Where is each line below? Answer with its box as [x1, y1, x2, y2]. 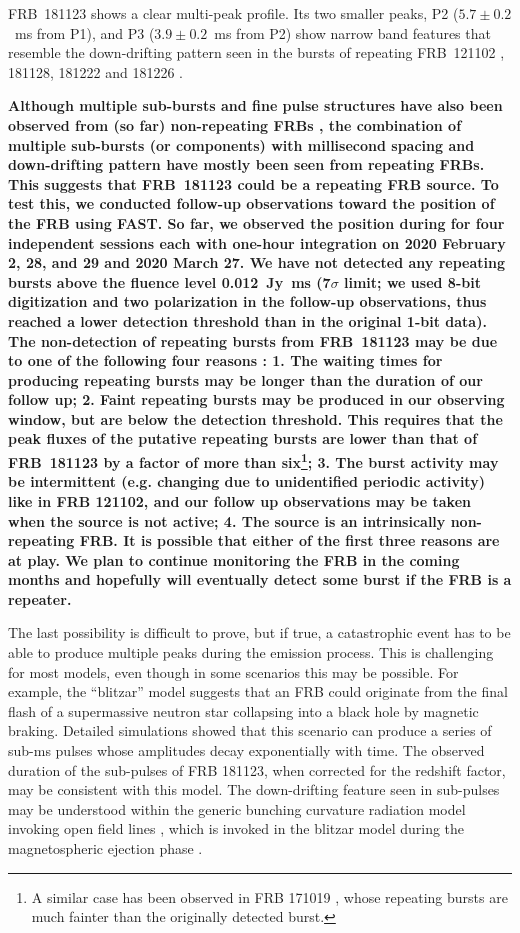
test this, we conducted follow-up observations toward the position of [8, 193, 495, 214]
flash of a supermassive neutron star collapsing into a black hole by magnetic [8, 700, 479, 721]
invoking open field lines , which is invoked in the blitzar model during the [8, 818, 465, 839]
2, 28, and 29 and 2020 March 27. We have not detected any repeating [8, 252, 506, 273]
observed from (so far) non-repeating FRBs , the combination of [8, 114, 462, 135]
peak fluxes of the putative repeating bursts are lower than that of [8, 428, 478, 449]
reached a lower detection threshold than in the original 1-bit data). [8, 310, 487, 331]
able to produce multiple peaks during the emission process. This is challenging [8, 642, 494, 663]
